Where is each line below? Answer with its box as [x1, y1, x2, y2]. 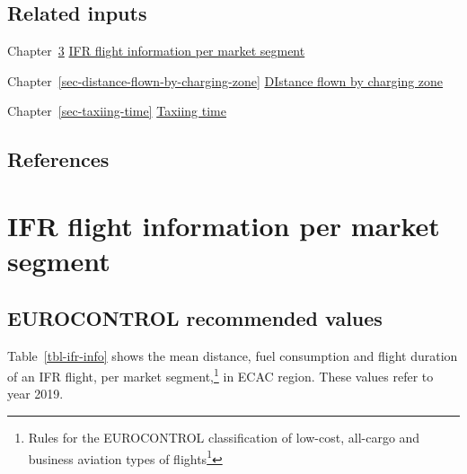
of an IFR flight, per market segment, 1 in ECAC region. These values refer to [7, 364, 434, 385]
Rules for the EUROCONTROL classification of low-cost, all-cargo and [28, 427, 420, 446]
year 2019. [7, 384, 64, 403]
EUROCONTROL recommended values [7, 303, 383, 331]
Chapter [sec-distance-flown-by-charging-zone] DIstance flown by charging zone [7, 71, 444, 90]
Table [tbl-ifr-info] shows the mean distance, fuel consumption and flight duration [7, 346, 458, 364]
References [7, 145, 110, 173]
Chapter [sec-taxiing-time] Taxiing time [7, 101, 226, 120]
